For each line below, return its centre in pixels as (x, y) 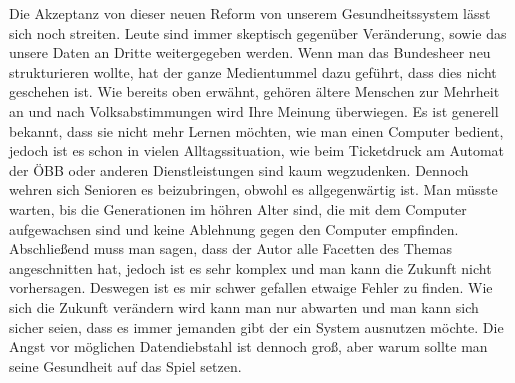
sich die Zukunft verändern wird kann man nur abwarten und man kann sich (244, 306)
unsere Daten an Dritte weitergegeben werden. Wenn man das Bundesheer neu (250, 52)
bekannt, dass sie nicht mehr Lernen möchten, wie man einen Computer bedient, (256, 130)
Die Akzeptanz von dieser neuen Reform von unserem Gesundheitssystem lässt (250, 13)
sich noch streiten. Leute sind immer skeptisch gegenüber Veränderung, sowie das (258, 32)
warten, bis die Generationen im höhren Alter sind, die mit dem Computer (238, 208)
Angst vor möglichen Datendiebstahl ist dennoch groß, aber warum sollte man (248, 346)
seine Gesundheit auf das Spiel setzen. (125, 365)
